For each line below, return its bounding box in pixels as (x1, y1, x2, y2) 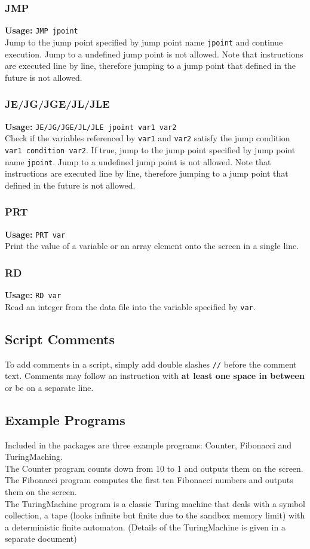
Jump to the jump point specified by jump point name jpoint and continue (5, 35, 283, 48)
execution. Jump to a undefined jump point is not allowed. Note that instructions (5, 47, 303, 60)
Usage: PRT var (5, 228, 66, 240)
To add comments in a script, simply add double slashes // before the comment (5, 357, 297, 370)
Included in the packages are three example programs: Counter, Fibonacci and (5, 438, 292, 451)
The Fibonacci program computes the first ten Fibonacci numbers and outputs (5, 474, 293, 486)
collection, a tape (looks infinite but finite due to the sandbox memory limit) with (5, 509, 305, 521)
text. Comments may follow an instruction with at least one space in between (5, 369, 305, 382)
